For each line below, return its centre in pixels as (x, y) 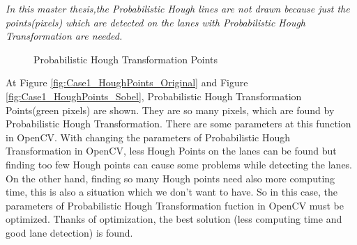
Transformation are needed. (64, 36)
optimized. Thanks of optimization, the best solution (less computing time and (174, 219)
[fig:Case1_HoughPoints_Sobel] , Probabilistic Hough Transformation (154, 96)
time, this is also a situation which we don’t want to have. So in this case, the (172, 192)
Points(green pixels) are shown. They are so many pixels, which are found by (170, 110)
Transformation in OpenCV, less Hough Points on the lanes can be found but (171, 151)
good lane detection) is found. (69, 232)
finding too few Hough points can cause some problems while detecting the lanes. (179, 164)
